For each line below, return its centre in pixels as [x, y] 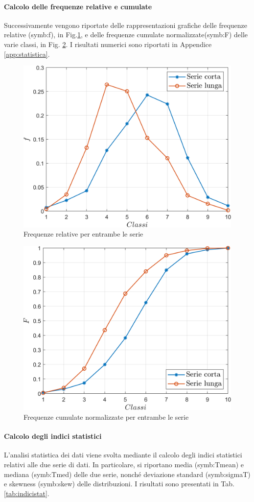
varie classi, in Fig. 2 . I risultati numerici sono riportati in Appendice [108, 44]
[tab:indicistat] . [27, 493]
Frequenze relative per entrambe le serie [83, 234]
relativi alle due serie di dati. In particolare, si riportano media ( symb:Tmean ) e [124, 464]
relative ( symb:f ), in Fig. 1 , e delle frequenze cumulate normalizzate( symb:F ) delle [126, 35]
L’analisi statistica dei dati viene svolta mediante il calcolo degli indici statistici [123, 455]
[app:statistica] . [27, 54]
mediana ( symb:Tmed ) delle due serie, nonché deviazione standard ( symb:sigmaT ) [127, 474]
